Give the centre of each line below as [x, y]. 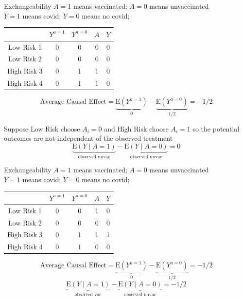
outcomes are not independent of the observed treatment [88, 138]
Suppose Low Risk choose [42, 128]
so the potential [216, 128]
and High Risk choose [136, 128]
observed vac [88, 294]
